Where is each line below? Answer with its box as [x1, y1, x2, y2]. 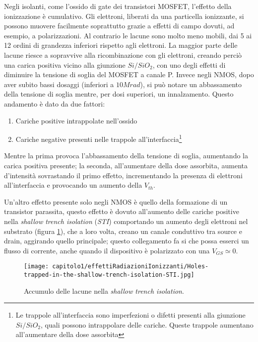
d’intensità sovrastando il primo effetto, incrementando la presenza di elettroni [4, 170, 243, 180]
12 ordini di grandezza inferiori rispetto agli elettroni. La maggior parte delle [4, 40, 238, 50]
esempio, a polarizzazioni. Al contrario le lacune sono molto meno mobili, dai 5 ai [4, 30, 252, 40]
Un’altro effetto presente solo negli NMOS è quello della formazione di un [4, 196, 228, 207]
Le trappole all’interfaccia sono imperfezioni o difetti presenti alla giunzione [15, 310, 246, 320]
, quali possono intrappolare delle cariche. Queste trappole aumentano [41, 319, 254, 330]
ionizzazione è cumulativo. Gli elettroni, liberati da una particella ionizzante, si [4, 10, 244, 21]
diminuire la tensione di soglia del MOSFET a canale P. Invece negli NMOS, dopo [4, 69, 254, 80]
